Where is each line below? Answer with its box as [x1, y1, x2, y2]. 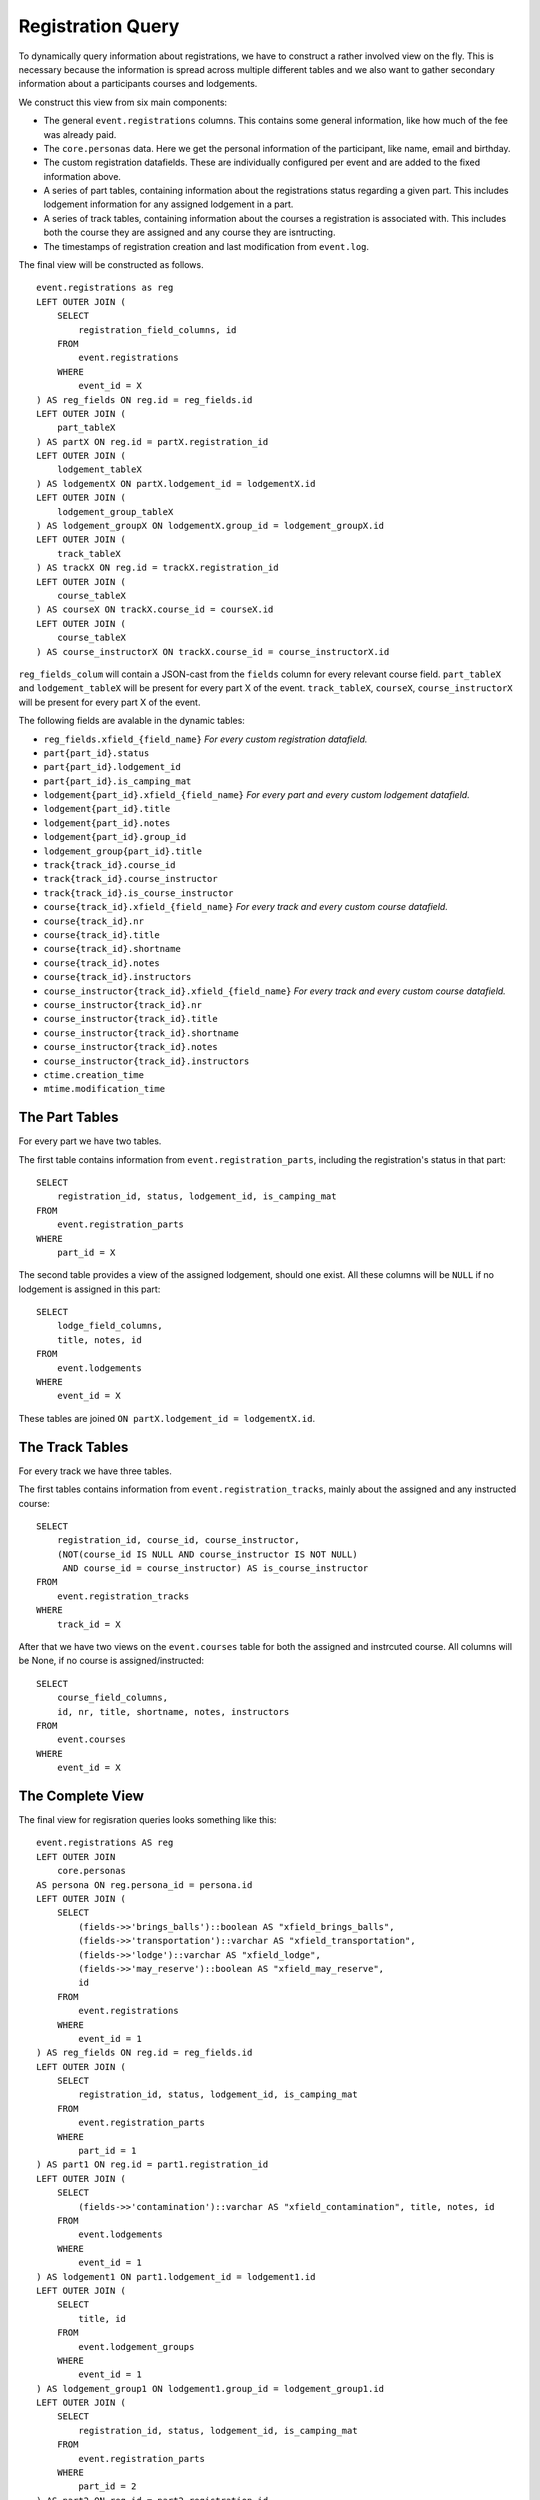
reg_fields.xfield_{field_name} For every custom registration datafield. [43, 733, 368, 745]
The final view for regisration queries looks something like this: [18, 1814, 277, 1826]
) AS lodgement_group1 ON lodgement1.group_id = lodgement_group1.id [36, 2383, 385, 2394]
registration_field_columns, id [78, 324, 237, 335]
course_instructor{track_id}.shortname [43, 1027, 239, 1039]
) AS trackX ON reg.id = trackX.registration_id [36, 562, 279, 574]
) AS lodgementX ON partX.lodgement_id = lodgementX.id [36, 478, 316, 489]
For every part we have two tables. [18, 1135, 162, 1147]
